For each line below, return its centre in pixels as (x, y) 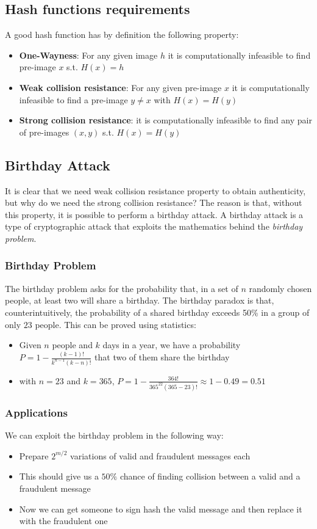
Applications (36, 412)
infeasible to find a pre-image (73, 99)
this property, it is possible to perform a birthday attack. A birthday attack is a (154, 214)
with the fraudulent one (63, 521)
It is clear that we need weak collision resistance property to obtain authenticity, (155, 190)
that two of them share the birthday (162, 357)
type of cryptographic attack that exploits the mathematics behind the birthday (154, 226)
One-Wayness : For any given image (88, 55)
